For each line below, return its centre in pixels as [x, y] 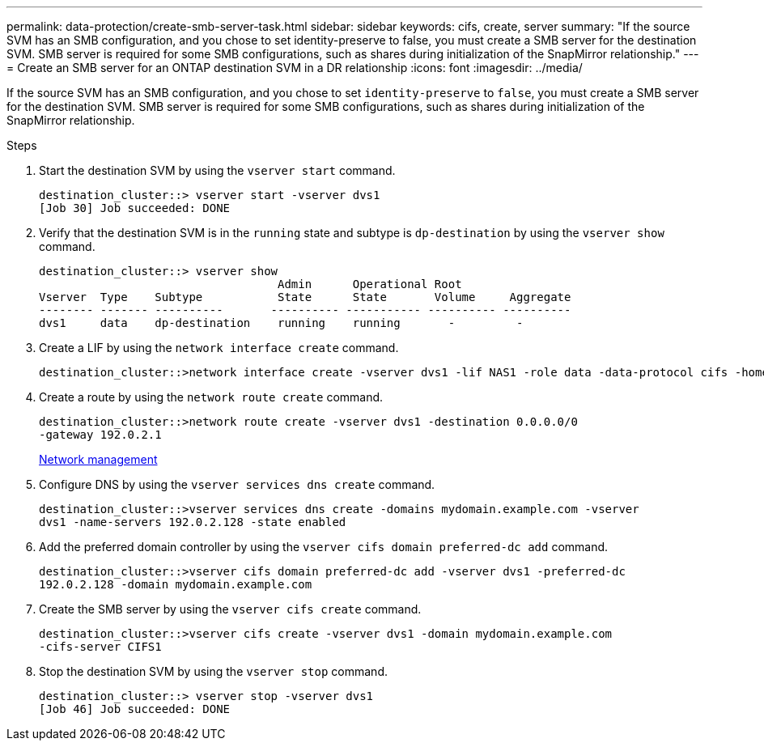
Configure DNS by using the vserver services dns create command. [237, 484]
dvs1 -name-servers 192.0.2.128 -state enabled [193, 522]
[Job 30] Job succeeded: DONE [135, 208]
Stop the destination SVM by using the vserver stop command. [213, 671]
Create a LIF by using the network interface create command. [219, 348]
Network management [98, 459]
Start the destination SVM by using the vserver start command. [217, 170]
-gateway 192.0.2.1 [100, 435]
